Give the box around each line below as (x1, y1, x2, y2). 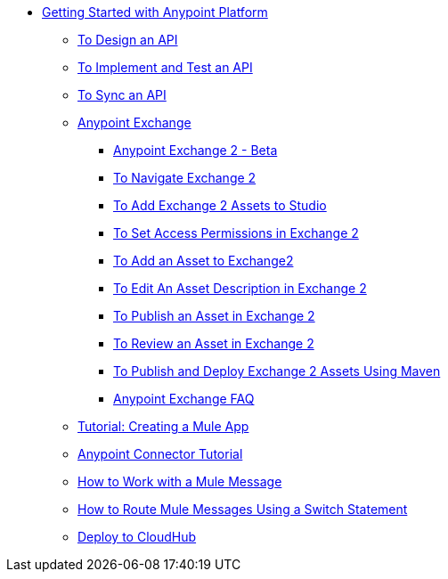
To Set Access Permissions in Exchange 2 (113, 225, 359, 241)
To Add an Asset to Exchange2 (113, 253, 294, 268)
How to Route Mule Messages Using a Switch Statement (77, 502, 408, 517)
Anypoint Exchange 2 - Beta (113, 143, 278, 158)
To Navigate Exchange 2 (113, 170, 257, 185)
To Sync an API (77, 87, 167, 102)
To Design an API (77, 32, 178, 47)
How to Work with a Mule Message (77, 474, 282, 489)
